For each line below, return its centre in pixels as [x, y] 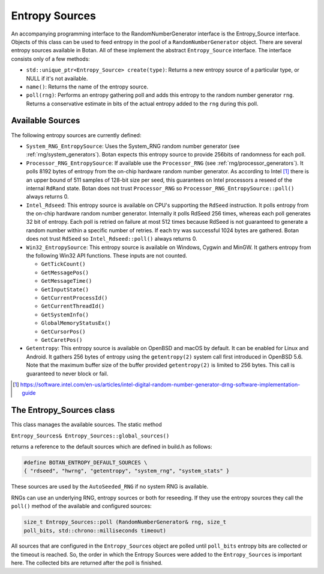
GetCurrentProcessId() [74, 298]
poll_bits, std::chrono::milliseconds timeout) [95, 530]
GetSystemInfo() [65, 315]
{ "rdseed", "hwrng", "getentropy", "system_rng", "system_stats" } [127, 471]
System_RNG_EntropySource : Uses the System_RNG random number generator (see [133, 146]
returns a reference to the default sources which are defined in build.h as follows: [112, 446]
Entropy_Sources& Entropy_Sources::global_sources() [90, 436]
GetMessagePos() [65, 273]
